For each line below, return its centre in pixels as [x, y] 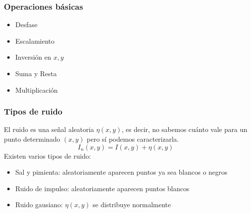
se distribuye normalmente [132, 205]
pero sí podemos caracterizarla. [133, 139]
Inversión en [33, 57]
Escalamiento [35, 41]
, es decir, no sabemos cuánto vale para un [185, 129]
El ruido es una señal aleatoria [49, 129]
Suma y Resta [36, 73]
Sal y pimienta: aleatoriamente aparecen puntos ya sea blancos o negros [121, 172]
